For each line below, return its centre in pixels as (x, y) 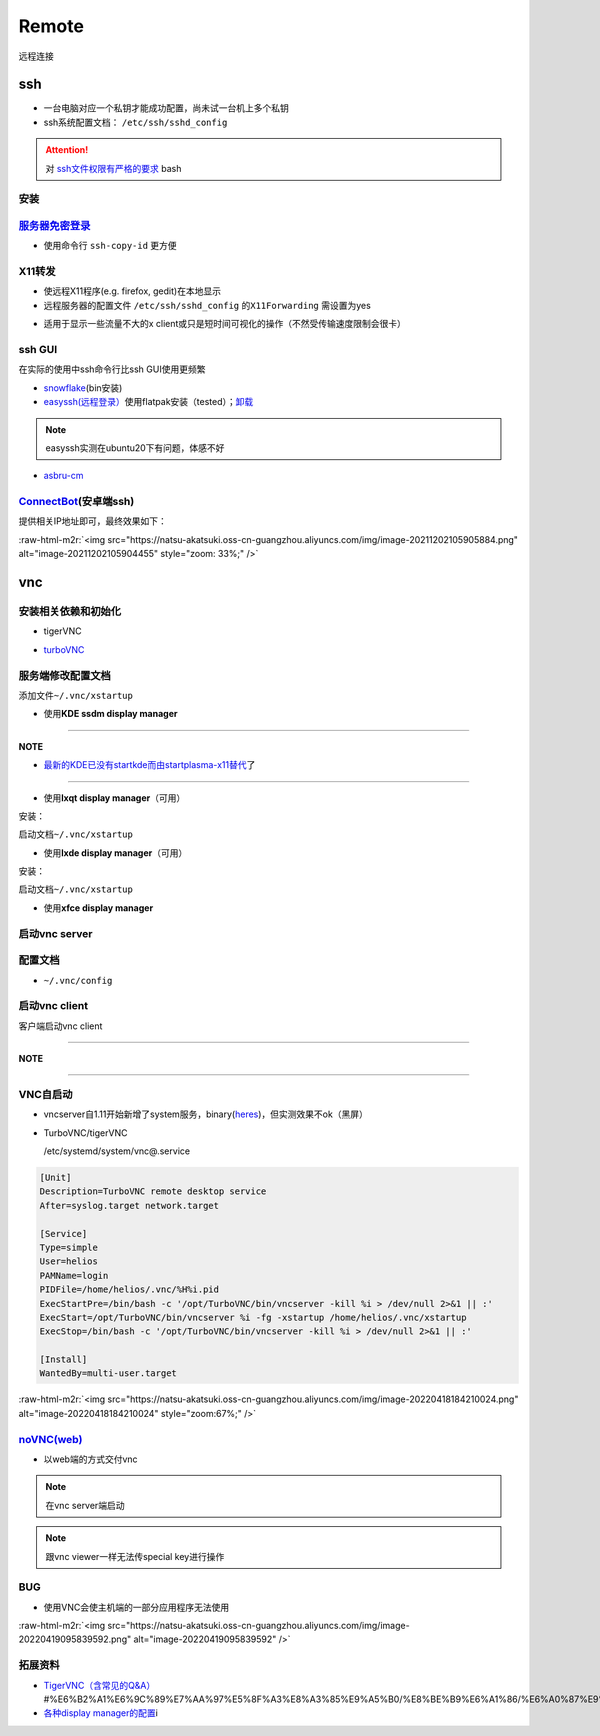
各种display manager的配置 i (101, 1713)
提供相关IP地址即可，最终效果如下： (92, 521)
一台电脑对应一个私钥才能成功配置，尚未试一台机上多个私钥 (166, 108)
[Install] (63, 1359)
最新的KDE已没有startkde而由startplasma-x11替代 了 (149, 765)
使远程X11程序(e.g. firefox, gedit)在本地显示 (132, 291)
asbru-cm (63, 476)
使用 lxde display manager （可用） (115, 852)
